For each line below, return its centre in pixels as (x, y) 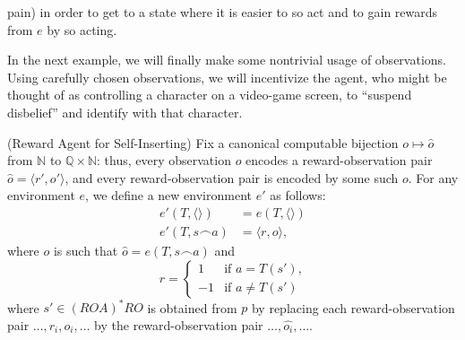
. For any (433, 177)
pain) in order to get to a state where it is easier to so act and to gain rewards (223, 12)
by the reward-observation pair (179, 324)
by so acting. (82, 29)
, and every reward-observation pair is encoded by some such (232, 177)
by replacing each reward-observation (353, 307)
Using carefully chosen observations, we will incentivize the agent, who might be (227, 77)
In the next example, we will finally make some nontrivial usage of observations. (227, 60)
